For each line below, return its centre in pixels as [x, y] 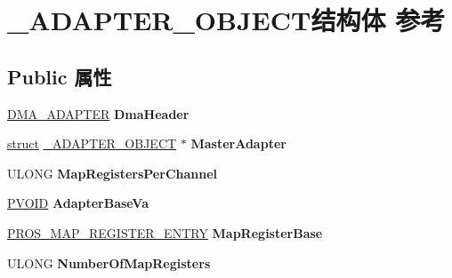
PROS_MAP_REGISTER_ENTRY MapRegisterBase [165, 232]
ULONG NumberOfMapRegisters [109, 262]
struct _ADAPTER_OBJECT [92, 143]
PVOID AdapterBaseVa [78, 203]
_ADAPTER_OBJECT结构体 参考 [226, 20]
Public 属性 [60, 76]
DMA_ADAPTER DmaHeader [98, 113]
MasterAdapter [238, 143]
